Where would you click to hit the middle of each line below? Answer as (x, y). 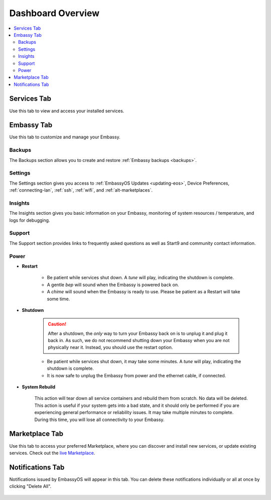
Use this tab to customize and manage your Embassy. (65, 137)
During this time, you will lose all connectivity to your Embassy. (100, 420)
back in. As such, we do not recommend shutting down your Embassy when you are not (139, 341)
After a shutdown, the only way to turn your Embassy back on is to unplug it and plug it (138, 333)
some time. (58, 299)
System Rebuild (39, 387)
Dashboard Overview (54, 13)
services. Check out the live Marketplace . (52, 453)
